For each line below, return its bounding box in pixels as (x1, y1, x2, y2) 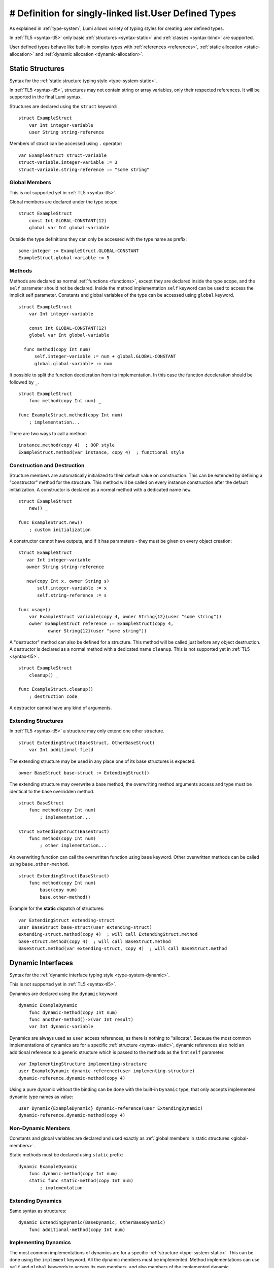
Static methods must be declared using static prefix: (9, 1152, 124, 1158)
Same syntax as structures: (9, 1208, 67, 1214)
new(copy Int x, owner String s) (26, 578, 110, 584)
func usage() (18, 607, 51, 612)
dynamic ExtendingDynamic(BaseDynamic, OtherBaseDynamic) (18, 1220, 166, 1225)
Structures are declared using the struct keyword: (9, 103, 117, 109)
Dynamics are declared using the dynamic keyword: (9, 991, 119, 997)
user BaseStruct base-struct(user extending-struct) (18, 924, 152, 930)
